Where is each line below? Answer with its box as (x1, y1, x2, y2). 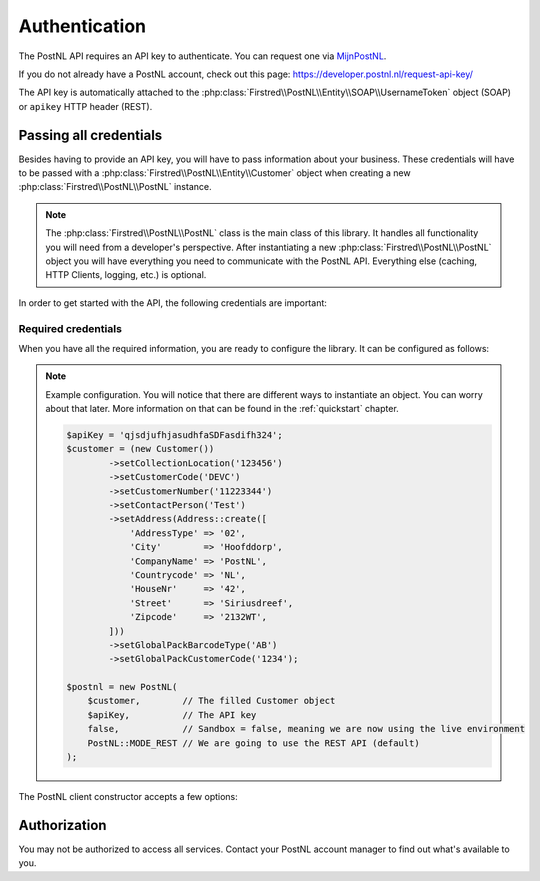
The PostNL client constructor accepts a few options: (18, 791, 239, 803)
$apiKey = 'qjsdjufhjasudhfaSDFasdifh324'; (66, 430, 284, 441)
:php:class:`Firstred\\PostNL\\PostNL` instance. (18, 181, 212, 193)
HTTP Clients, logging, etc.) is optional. (45, 269, 207, 281)
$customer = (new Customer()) (66, 443, 215, 455)
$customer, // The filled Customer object (87, 695, 336, 707)
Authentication (18, 15, 147, 37)
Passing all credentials (18, 126, 163, 144)
